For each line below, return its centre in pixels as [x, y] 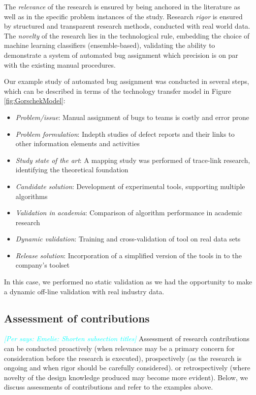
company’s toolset [43, 265]
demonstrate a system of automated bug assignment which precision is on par [121, 55]
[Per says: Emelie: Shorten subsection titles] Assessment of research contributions [127, 338]
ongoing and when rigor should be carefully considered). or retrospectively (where [127, 368]
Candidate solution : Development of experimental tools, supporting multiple [130, 186]
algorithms [32, 196]
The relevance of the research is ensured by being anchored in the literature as [122, 6]
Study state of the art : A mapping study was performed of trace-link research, [133, 160]
